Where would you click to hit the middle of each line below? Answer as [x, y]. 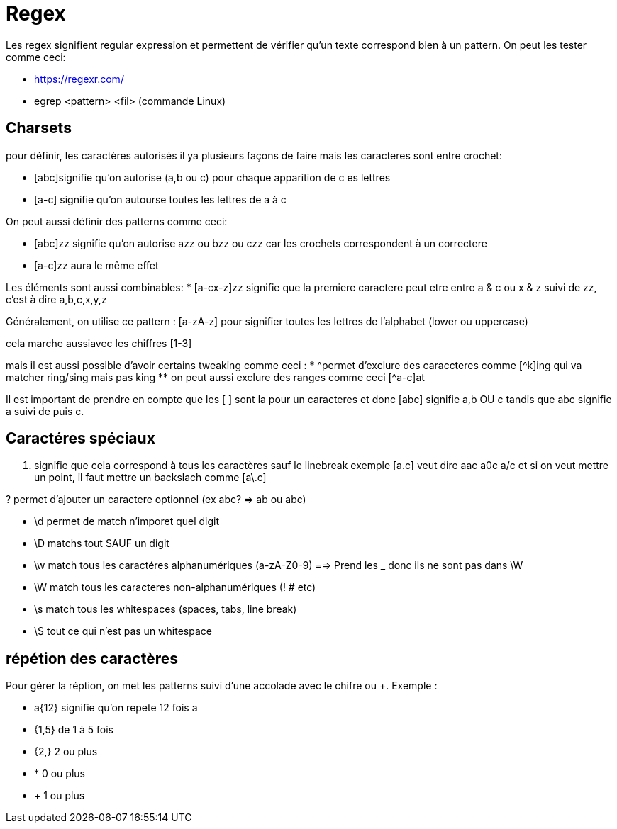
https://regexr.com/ [79, 79]
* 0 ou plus [60, 774]
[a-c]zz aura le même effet [96, 265]
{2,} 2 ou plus [66, 752]
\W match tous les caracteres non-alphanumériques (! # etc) [175, 587]
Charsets [39, 128]
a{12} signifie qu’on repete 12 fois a [116, 708]
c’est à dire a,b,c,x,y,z [56, 299]
